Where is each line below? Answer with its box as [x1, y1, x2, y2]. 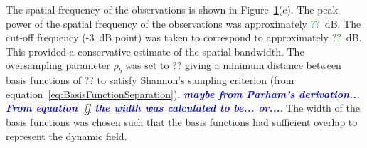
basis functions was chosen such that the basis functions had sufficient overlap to [6, 114, 358, 129]
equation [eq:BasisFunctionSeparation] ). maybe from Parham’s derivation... [6, 86, 361, 101]
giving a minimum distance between [185, 58, 341, 73]
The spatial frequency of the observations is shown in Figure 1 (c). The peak [6, 2, 338, 16]
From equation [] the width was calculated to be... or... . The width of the [6, 100, 360, 115]
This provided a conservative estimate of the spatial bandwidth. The [6, 43, 304, 58]
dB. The [324, 16, 361, 31]
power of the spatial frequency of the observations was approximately [6, 16, 307, 31]
